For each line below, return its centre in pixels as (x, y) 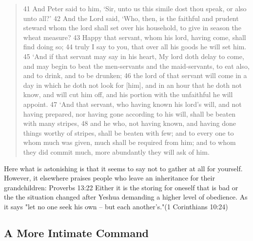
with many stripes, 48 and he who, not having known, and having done (129, 123)
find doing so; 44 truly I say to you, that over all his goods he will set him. (135, 47)
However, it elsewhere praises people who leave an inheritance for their (109, 178)
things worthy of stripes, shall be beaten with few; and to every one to (128, 132)
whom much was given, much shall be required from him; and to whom (129, 142)
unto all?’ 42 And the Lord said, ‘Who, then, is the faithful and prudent (131, 18)
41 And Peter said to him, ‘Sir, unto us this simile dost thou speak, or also (135, 8)
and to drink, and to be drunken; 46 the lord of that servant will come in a (135, 75)
